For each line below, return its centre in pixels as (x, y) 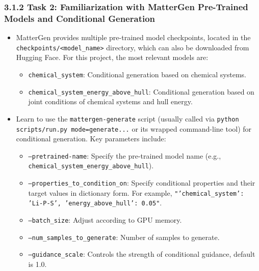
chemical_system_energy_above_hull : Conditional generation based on (141, 91)
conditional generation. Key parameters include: (91, 139)
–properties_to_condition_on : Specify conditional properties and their (142, 183)
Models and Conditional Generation (80, 18)
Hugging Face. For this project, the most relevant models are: (112, 57)
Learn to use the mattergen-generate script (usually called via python (127, 118)
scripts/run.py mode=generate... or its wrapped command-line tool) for (134, 128)
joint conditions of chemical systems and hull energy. (110, 101)
